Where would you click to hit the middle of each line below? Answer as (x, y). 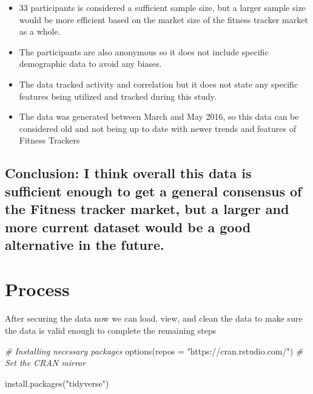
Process (37, 289)
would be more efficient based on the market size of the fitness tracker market (163, 19)
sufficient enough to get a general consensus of (153, 191)
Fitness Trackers (49, 140)
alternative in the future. (85, 244)
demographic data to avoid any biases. (90, 64)
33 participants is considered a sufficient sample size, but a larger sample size (162, 7)
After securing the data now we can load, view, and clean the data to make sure (154, 318)
